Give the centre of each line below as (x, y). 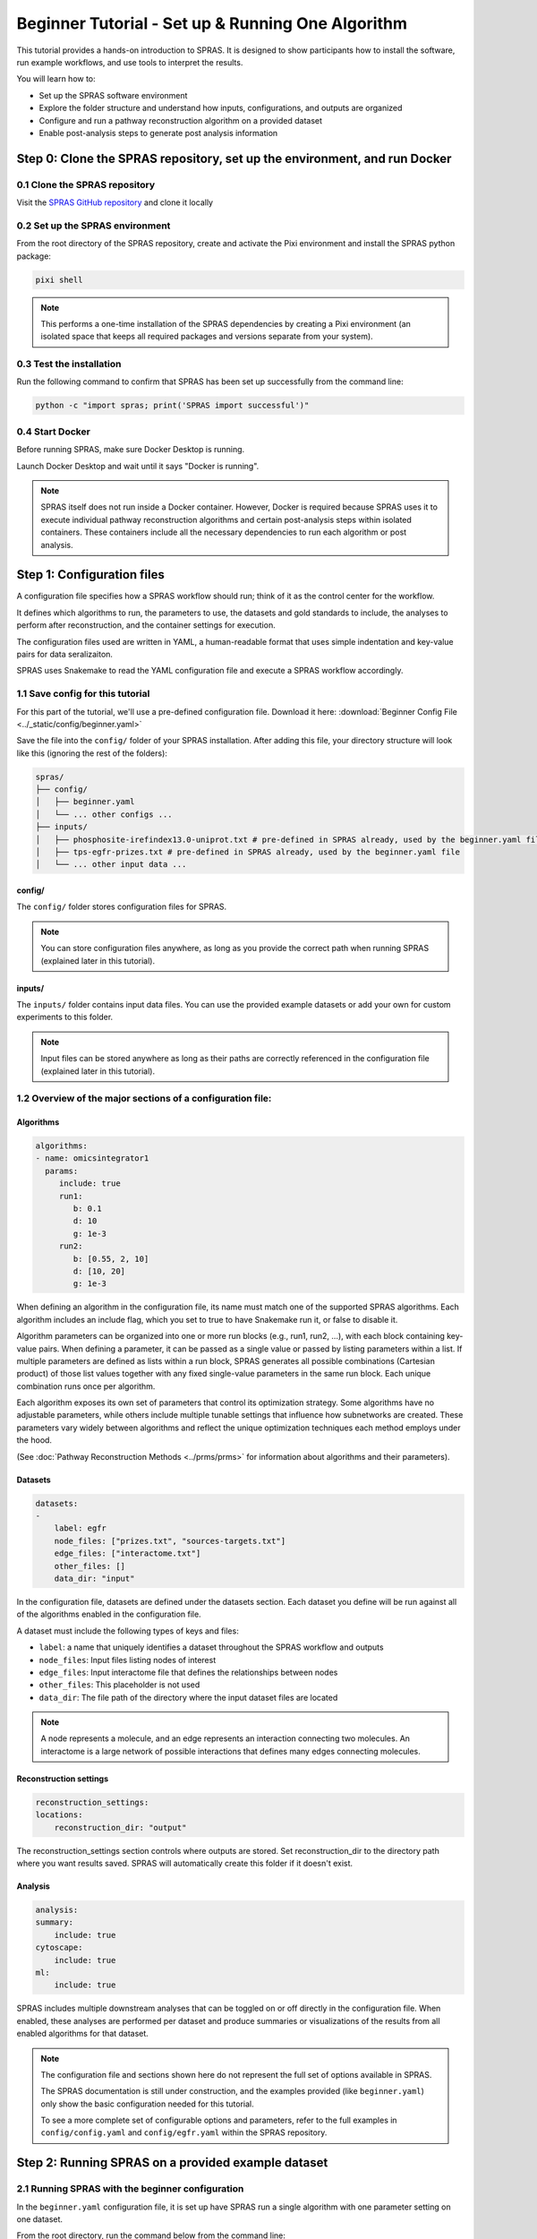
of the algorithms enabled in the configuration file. (109, 1614)
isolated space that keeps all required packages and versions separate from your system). (207, 337)
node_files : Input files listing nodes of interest (128, 1660)
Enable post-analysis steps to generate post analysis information (158, 133)
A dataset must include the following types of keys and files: (128, 1631)
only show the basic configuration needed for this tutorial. (147, 2104)
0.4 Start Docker (54, 432)
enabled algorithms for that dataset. (83, 2034)
